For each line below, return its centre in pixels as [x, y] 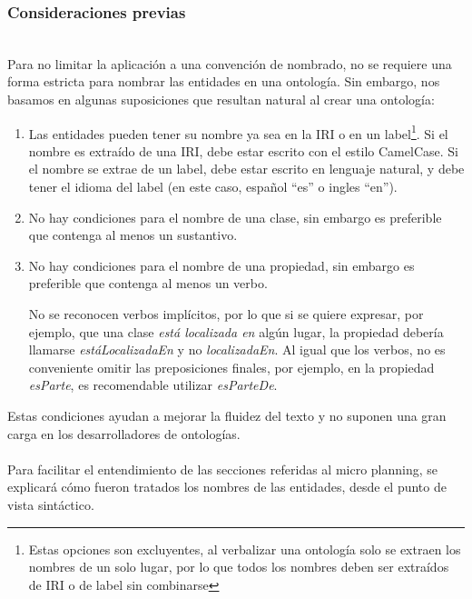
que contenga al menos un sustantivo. [133, 235]
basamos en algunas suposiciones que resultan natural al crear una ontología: [221, 99]
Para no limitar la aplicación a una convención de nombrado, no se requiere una [230, 63]
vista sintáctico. [51, 504]
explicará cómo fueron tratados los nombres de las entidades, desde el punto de [227, 487]
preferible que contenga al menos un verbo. [148, 283]
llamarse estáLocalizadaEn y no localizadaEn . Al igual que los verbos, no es [237, 349]
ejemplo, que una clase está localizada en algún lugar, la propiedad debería [236, 331]
